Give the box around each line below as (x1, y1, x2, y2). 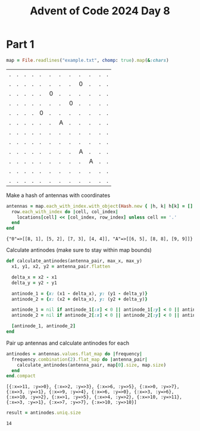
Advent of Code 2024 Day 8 (29, 4, 171, 18)
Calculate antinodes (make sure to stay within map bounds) (6, 246, 152, 254)
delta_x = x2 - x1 (11, 274, 58, 280)
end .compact (6, 373, 36, 379)
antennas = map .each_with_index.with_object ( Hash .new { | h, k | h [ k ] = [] (6, 203, 193, 209)
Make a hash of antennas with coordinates (6, 192, 111, 199)
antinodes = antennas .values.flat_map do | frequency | (6, 351, 143, 357)
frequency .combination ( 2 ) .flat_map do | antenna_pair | (11, 356, 148, 363)
